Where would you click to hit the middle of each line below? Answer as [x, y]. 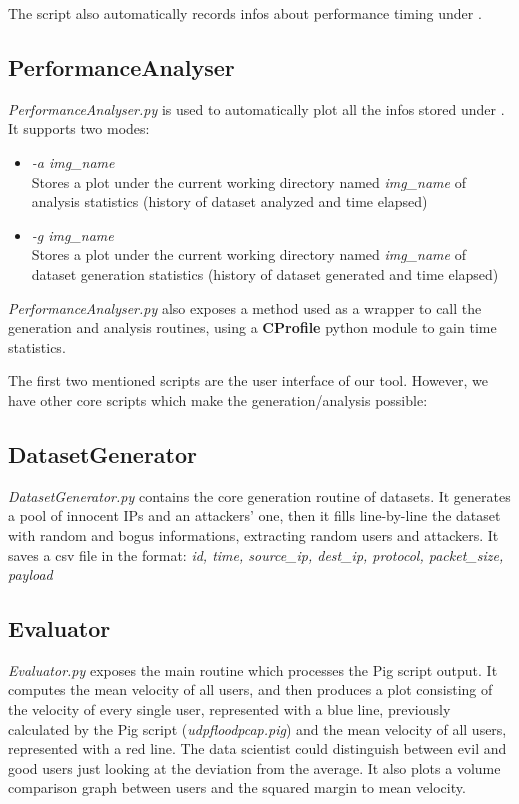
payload [30, 574]
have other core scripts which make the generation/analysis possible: [218, 399]
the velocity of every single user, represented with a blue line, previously [229, 709]
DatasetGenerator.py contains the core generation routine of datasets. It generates [259, 495]
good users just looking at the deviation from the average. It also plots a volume [254, 767]
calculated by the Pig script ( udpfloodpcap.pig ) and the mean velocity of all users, [257, 728]
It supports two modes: [79, 128]
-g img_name [72, 234]
